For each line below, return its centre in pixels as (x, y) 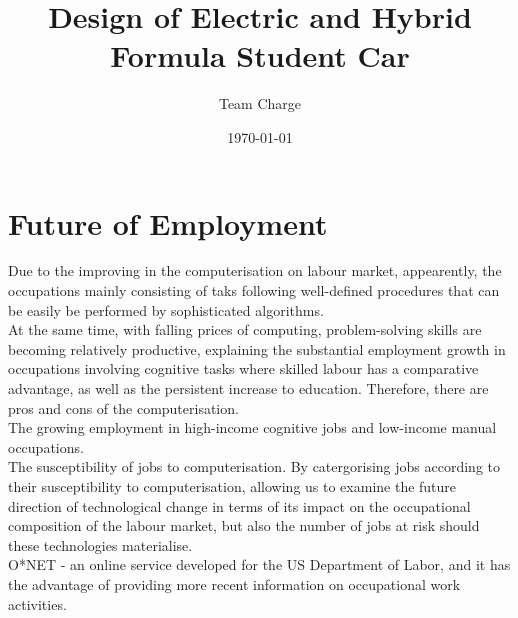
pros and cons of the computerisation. (123, 407)
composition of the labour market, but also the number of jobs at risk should (244, 525)
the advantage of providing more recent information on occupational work (234, 583)
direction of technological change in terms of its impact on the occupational (239, 505)
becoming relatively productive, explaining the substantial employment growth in (257, 348)
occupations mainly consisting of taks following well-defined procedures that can (254, 290)
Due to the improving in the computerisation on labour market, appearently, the (255, 270)
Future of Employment (168, 222)
